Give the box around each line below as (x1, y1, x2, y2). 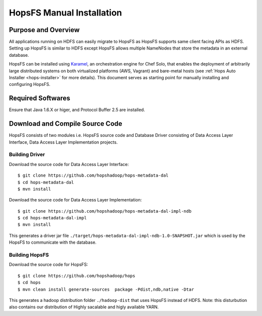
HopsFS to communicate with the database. (9, 239, 97, 245)
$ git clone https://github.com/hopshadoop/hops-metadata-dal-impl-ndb (17, 208, 192, 214)
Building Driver (9, 151, 45, 158)
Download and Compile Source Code (9, 119, 122, 128)
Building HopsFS (9, 251, 49, 258)
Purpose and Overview (9, 26, 80, 34)
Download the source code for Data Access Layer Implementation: (9, 197, 142, 203)
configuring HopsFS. (9, 82, 50, 87)
